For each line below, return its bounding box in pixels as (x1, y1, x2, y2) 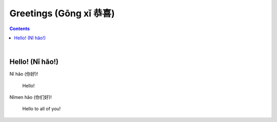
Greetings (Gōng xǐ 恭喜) (9, 8, 115, 19)
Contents (9, 26, 30, 32)
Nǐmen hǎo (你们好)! (9, 94, 52, 101)
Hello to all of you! (22, 106, 61, 112)
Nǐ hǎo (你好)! (9, 71, 38, 77)
